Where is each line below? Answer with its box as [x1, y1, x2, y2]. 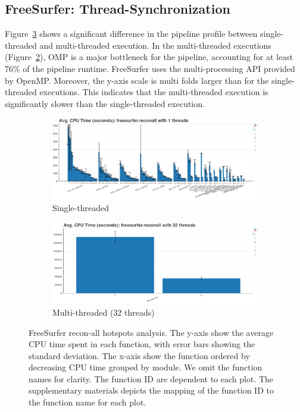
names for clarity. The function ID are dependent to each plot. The [29, 372, 274, 385]
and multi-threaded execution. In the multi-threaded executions [39, 39, 271, 51]
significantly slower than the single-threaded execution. [5, 97, 205, 109]
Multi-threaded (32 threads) [52, 306, 155, 318]
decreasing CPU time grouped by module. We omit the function [29, 361, 262, 373]
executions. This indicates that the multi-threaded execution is [39, 86, 268, 98]
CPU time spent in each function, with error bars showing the [29, 338, 255, 350]
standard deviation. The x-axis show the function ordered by [29, 349, 250, 361]
